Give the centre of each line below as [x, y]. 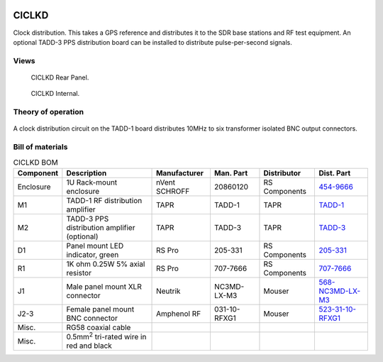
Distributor [282, 172]
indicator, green [93, 254]
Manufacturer [180, 172]
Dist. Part [335, 172]
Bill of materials [40, 147]
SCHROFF [173, 191]
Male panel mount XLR [104, 286]
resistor [79, 273]
